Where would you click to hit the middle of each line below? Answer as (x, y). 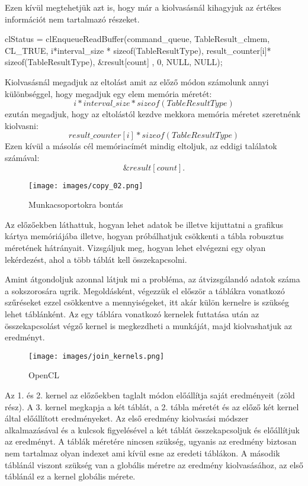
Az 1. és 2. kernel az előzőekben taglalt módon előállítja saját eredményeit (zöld (150, 395)
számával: (22, 157)
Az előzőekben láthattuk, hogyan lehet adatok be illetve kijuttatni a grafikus (144, 224)
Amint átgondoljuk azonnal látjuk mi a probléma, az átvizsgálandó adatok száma (153, 279)
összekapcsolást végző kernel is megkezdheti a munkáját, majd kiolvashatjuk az (149, 325)
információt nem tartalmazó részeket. (72, 19)
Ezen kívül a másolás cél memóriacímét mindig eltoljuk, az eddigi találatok (141, 146)
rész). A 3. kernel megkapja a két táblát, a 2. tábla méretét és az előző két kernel (152, 406)
